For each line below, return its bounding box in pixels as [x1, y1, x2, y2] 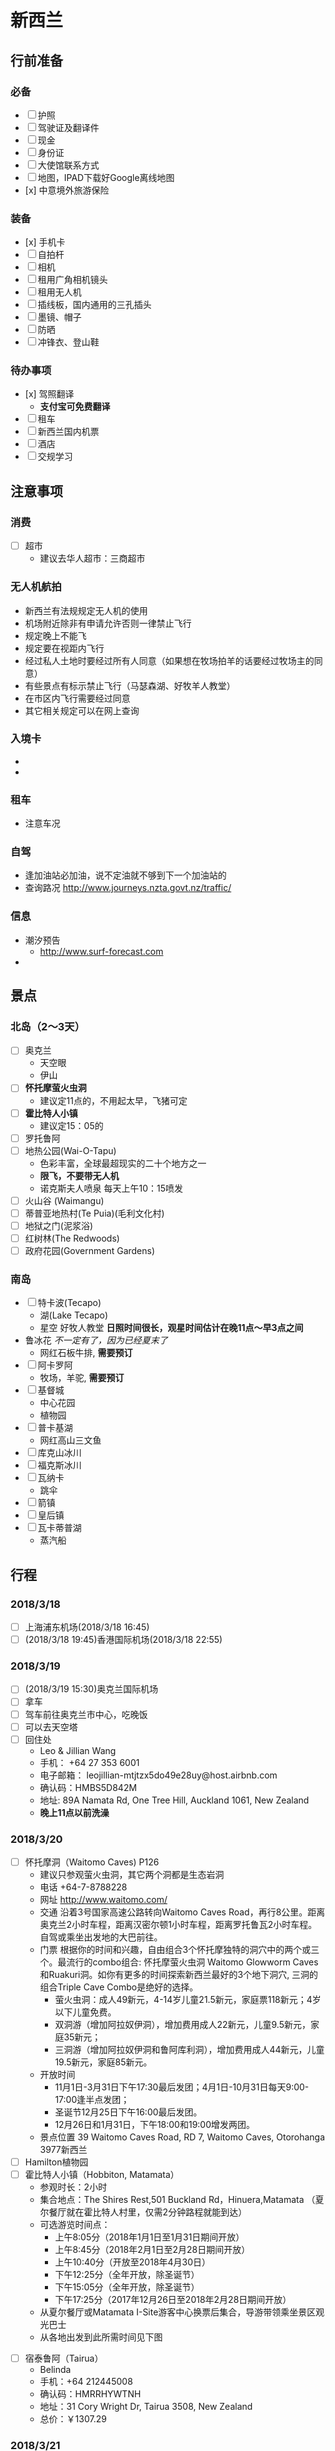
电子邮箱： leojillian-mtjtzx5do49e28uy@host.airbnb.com [39, 1769, 278, 1781]
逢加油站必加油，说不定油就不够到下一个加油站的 [24, 869, 227, 881]
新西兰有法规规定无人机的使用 [24, 604, 148, 616]
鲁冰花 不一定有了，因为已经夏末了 [24, 1334, 168, 1346]
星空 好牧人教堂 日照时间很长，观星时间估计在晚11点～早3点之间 [39, 1322, 304, 1334]
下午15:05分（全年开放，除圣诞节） [54, 2281, 200, 2293]
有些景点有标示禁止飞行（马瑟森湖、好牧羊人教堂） [24, 679, 236, 691]
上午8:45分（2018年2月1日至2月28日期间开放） [54, 2244, 251, 2256]
